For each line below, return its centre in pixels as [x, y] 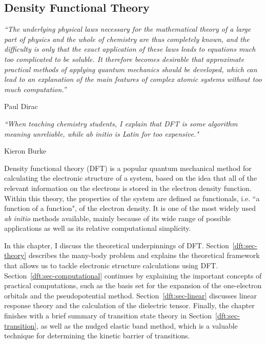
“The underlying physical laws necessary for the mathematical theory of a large [128, 29]
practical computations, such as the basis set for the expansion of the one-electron [133, 285]
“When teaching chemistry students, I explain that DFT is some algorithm [121, 123]
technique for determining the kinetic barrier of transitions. [97, 336]
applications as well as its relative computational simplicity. [98, 228]
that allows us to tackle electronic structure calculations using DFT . [111, 265]
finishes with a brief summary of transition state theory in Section [108, 316]
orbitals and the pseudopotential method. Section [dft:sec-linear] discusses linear [131, 295]
